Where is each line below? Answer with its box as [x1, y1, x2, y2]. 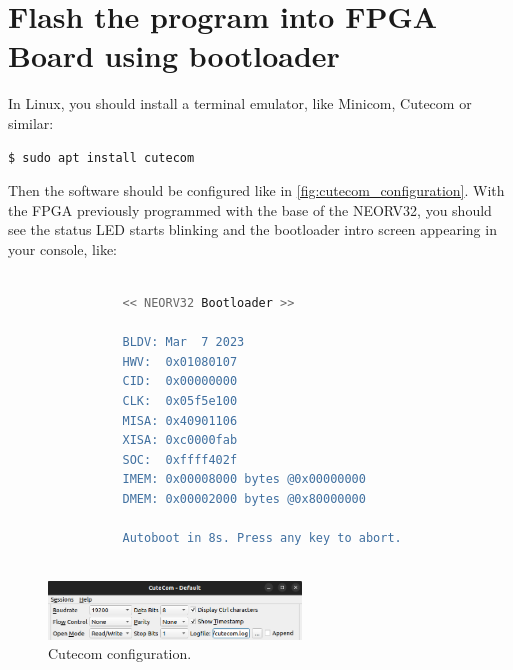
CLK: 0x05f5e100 [122, 394, 238, 409]
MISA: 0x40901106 [122, 413, 238, 428]
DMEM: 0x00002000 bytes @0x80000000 [122, 492, 366, 506]
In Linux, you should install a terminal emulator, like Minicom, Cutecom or [8, 93, 472, 114]
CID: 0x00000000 [122, 374, 238, 389]
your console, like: [8, 238, 118, 259]
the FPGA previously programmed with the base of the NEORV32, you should [8, 199, 492, 220]
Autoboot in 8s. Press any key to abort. [122, 531, 402, 546]
